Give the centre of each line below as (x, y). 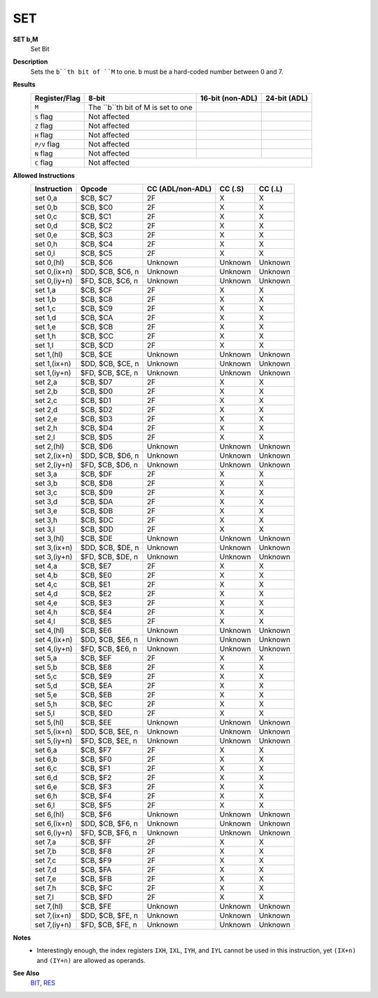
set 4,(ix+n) (54, 639)
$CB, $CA (97, 317)
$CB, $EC (97, 704)
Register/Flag (57, 98)
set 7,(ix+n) (53, 915)
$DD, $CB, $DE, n (110, 547)
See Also (26, 973)
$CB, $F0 (96, 759)
